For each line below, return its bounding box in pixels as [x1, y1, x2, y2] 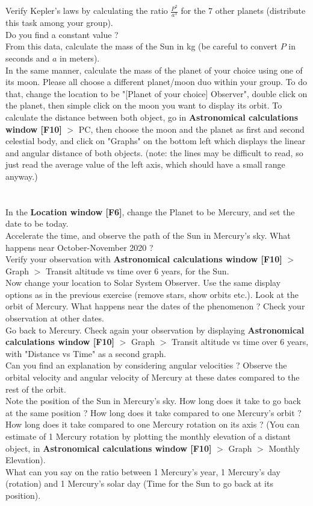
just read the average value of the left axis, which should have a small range [5, 158, 285, 171]
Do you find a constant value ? [5, 28, 119, 40]
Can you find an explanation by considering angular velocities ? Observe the [5, 359, 287, 372]
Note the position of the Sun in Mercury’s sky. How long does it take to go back [5, 394, 301, 407]
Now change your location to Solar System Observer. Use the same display [5, 276, 281, 289]
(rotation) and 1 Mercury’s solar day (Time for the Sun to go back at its [5, 477, 273, 490]
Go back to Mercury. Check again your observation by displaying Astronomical [5, 323, 305, 336]
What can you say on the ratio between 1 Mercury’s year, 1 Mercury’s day [5, 465, 281, 478]
